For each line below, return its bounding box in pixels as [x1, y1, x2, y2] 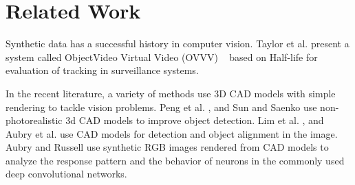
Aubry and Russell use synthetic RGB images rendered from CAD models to [6, 140, 329, 154]
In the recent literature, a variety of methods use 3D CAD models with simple [6, 86, 336, 100]
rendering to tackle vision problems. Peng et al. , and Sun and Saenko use [6, 99, 317, 114]
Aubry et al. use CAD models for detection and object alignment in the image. [6, 126, 338, 140]
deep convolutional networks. [6, 166, 127, 181]
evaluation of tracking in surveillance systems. [6, 63, 199, 77]
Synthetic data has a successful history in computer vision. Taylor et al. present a [6, 36, 349, 51]
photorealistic [6, 113, 63, 127]
